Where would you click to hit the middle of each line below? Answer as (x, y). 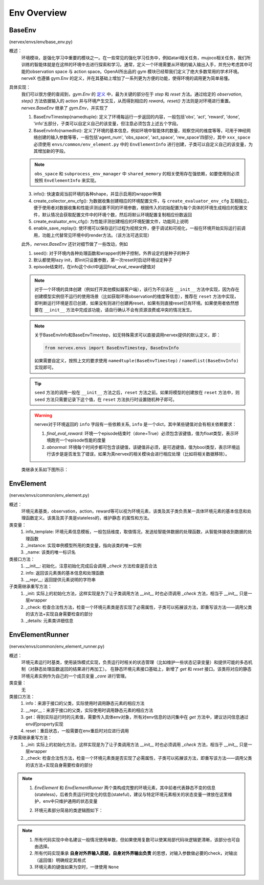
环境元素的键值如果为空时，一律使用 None (77, 867)
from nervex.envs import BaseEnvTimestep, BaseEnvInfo (112, 348)
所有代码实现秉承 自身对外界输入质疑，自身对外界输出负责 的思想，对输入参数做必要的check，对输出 (136, 853)
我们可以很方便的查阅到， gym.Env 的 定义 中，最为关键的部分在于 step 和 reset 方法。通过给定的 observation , (132, 94)
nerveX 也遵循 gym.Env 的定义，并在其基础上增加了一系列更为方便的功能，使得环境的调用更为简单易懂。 (127, 78)
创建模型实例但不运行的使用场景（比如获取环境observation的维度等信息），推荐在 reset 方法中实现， (137, 296)
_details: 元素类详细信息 (49, 621)
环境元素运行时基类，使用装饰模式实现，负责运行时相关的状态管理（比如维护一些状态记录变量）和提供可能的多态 (135, 662)
